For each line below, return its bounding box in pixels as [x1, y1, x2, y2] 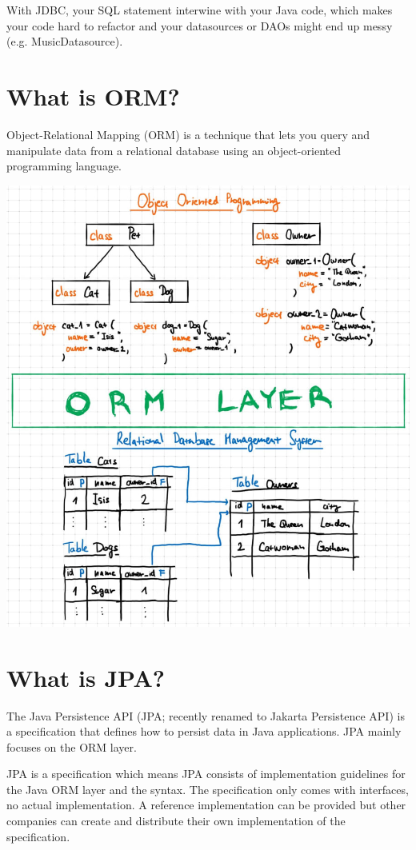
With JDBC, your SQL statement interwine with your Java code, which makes [6, 2, 393, 18]
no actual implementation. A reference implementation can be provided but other [6, 796, 406, 813]
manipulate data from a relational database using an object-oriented [6, 142, 341, 158]
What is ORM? [6, 79, 180, 112]
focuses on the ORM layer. [6, 738, 137, 755]
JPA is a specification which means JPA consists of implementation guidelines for [6, 765, 406, 782]
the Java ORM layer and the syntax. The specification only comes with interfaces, [6, 780, 409, 797]
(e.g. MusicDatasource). [6, 33, 123, 50]
